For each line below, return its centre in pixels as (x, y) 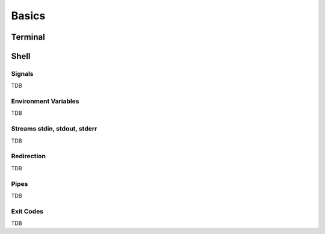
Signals (22, 73)
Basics (28, 16)
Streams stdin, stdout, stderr (54, 129)
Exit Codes (27, 211)
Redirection (29, 156)
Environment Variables (45, 101)
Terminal (28, 37)
